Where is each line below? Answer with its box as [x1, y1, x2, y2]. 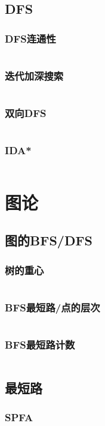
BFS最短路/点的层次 [5, 299, 100, 314]
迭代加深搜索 [5, 68, 64, 83]
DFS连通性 [5, 31, 56, 46]
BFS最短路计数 [5, 337, 75, 352]
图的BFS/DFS [5, 231, 93, 250]
